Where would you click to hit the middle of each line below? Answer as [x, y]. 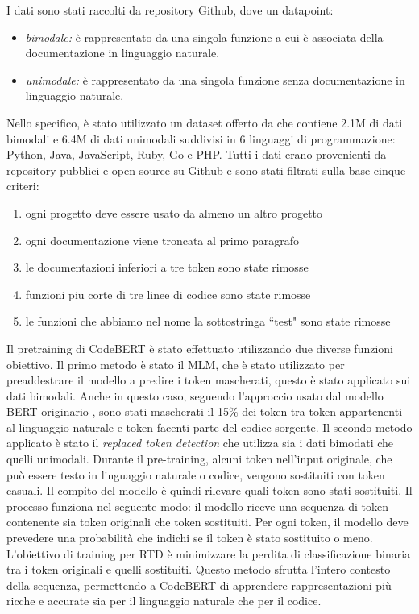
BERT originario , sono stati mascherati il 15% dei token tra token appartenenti [205, 411]
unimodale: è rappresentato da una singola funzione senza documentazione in [215, 79]
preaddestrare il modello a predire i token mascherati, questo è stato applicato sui [209, 380]
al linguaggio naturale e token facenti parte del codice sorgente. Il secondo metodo [209, 427]
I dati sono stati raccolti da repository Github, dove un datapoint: [170, 10]
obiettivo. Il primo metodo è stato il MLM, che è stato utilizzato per [176, 364]
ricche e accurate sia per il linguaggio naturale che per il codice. [164, 601]
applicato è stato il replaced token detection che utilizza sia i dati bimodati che [200, 443]
